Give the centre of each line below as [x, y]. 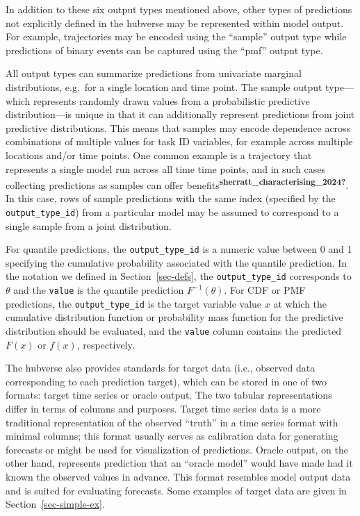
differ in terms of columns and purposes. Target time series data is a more [163, 409]
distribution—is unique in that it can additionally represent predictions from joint [180, 114]
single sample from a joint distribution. [89, 225]
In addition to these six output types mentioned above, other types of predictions [179, 9]
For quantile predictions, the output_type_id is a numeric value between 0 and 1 [179, 249]
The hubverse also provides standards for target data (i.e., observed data [161, 368]
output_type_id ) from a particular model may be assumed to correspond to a [172, 211]
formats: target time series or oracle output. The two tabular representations [169, 395]
